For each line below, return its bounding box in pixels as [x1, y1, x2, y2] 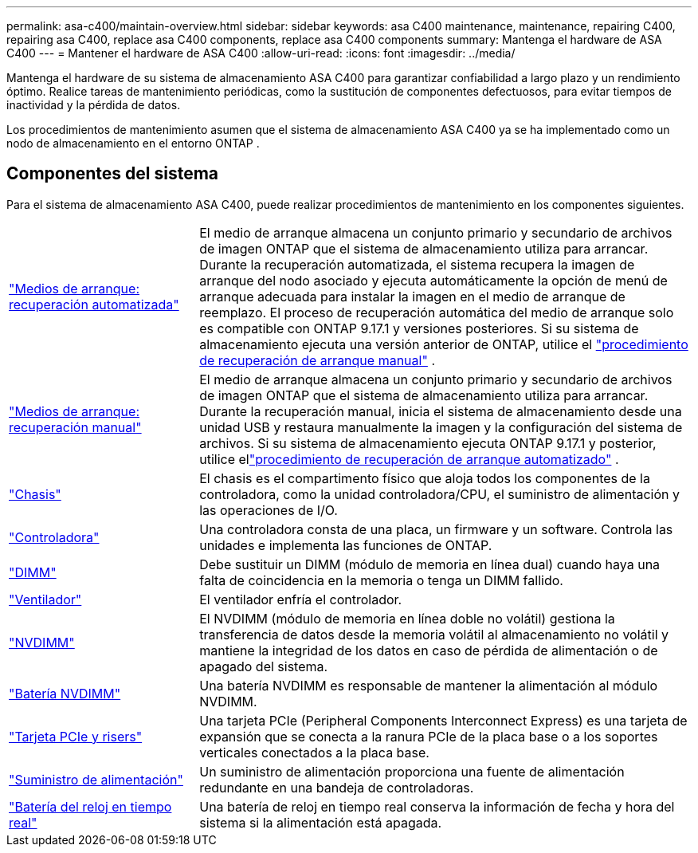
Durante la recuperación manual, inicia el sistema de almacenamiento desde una [199, 403, 682, 419]
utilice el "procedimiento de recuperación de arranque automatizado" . [199, 450, 619, 467]
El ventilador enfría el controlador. [199, 591, 402, 607]
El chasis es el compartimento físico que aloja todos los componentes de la [199, 470, 650, 486]
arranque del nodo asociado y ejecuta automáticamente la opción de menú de [199, 272, 668, 289]
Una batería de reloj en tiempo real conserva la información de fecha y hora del [199, 798, 675, 815]
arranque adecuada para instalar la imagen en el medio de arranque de [199, 288, 625, 305]
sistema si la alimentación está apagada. [199, 814, 442, 831]
